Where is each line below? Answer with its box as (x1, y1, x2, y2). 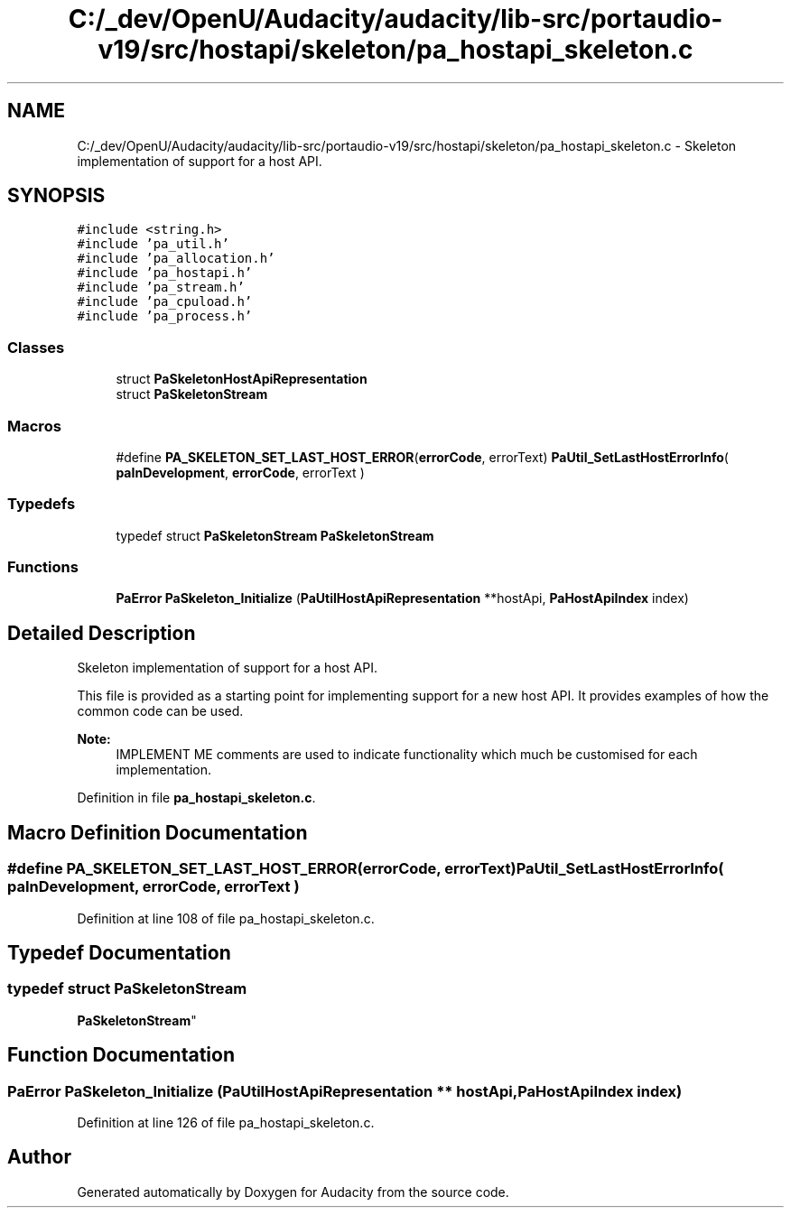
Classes (7, 338, 65, 357)
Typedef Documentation (7, 941, 231, 964)
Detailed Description (7, 621, 196, 645)
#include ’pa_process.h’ (77, 309, 253, 324)
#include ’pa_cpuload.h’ (77, 294, 253, 310)
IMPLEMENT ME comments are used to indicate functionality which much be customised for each (116, 747, 698, 763)
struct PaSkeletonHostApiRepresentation (116, 371, 368, 387)
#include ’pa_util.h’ (77, 237, 229, 252)
